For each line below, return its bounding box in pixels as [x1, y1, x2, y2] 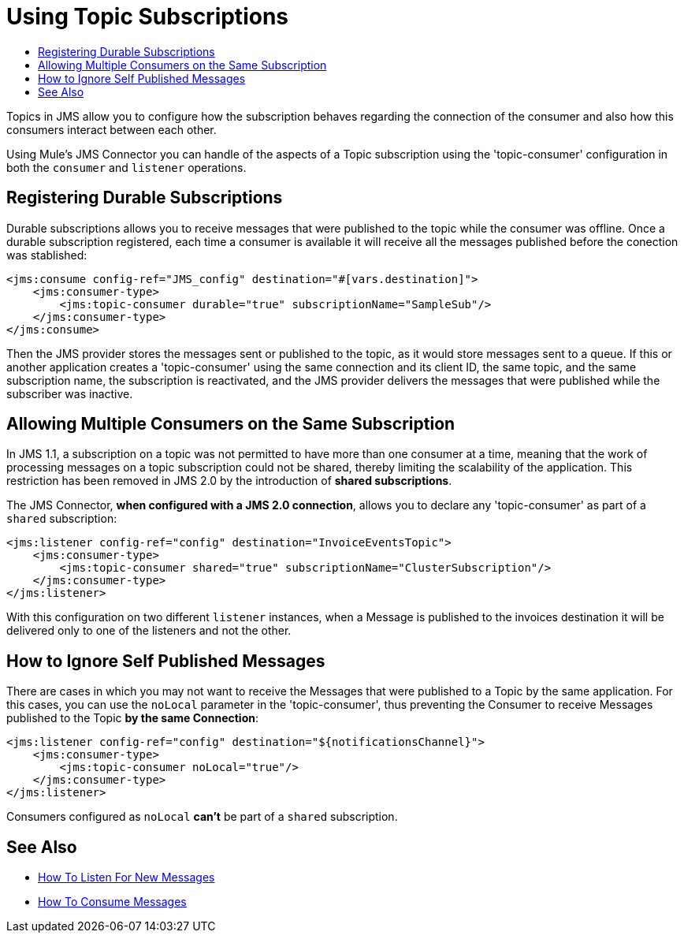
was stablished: [6, 248, 87, 262]
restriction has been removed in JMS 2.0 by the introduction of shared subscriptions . [6, 474, 452, 488]
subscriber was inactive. [6, 386, 133, 401]
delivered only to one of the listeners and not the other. [6, 624, 292, 638]
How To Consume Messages [38, 895, 187, 909]
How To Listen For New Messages [38, 870, 215, 885]
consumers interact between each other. [6, 122, 217, 136]
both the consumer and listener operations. [6, 160, 247, 174]
